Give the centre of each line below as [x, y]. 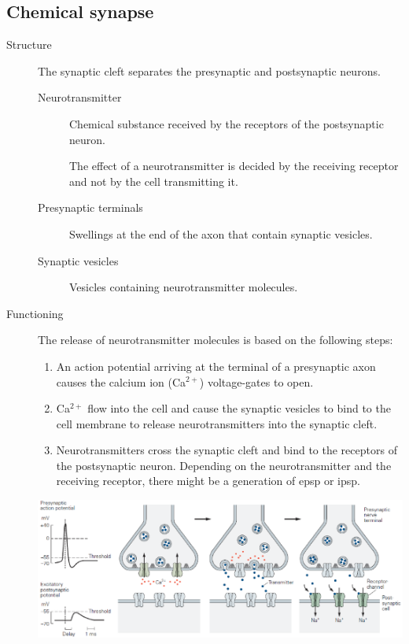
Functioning [35, 313]
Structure [29, 44]
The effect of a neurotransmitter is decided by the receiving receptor [234, 166]
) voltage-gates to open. [256, 381]
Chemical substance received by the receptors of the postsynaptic [227, 123]
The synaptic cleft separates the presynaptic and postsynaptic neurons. [209, 70]
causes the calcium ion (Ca [121, 381]
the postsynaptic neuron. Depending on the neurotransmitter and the [224, 465]
